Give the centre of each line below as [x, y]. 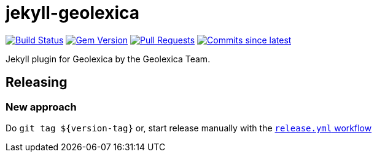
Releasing [37, 82]
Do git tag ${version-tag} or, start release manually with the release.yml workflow [189, 128]
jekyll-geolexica [73, 13]
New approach [41, 107]
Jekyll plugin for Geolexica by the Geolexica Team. [108, 59]
